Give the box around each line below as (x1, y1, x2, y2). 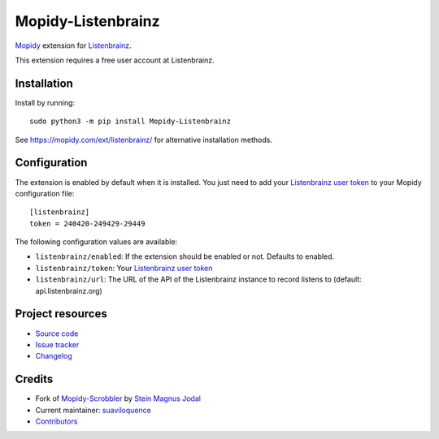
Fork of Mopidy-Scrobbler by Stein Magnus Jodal (35, 394, 201, 403)
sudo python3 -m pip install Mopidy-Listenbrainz (29, 117, 232, 126)
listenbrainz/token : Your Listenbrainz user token (35, 263, 213, 273)
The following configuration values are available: (15, 237, 178, 247)
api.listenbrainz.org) (35, 286, 103, 295)
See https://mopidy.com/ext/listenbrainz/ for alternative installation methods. (15, 135, 272, 144)
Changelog (35, 351, 72, 361)
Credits (15, 372, 54, 386)
